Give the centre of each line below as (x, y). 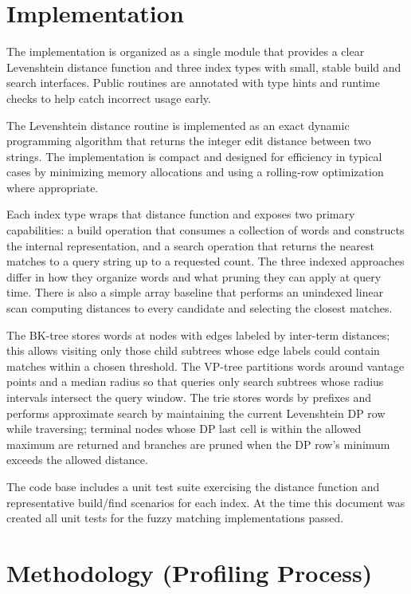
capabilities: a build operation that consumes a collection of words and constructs (205, 230)
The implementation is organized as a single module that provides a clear (186, 51)
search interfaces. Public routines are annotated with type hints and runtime (193, 83)
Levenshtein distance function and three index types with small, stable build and (204, 67)
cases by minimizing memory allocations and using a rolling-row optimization (195, 172)
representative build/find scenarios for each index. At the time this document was (206, 502)
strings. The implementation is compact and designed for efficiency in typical (194, 156)
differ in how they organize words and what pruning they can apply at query (194, 276)
